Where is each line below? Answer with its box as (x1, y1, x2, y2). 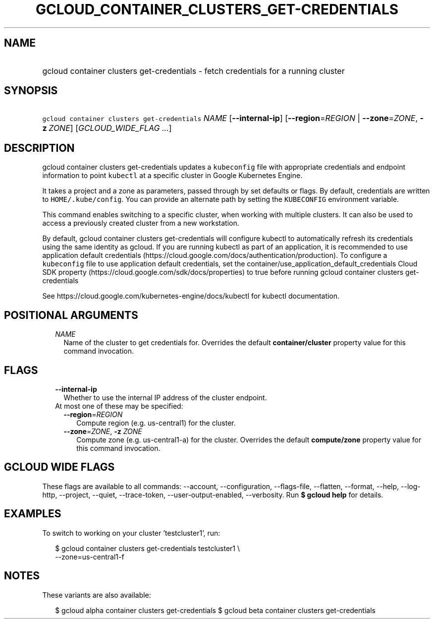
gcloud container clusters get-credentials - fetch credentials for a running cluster (42, 65, 345, 76)
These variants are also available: (42, 590, 151, 599)
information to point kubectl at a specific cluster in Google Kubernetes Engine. (42, 171, 303, 180)
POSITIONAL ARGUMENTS (4, 309, 138, 321)
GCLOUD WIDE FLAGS (4, 461, 115, 474)
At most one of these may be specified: (55, 401, 183, 410)
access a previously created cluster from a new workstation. (42, 219, 239, 228)
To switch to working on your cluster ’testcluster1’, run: (42, 528, 220, 537)
